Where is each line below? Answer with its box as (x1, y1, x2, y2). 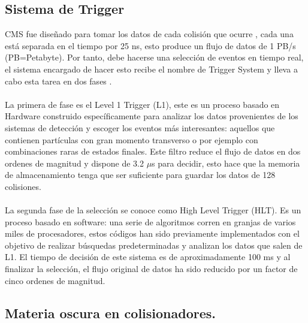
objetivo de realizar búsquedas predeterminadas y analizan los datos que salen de (5, 239, 303, 251)
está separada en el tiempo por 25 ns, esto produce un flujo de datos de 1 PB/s (5, 39, 296, 52)
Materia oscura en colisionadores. (5, 303, 216, 322)
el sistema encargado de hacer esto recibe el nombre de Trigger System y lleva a (5, 62, 298, 75)
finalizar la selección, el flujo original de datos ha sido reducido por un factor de (5, 262, 298, 275)
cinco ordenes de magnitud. (5, 274, 105, 286)
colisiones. (5, 180, 41, 192)
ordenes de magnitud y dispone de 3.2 (5, 156, 144, 169)
